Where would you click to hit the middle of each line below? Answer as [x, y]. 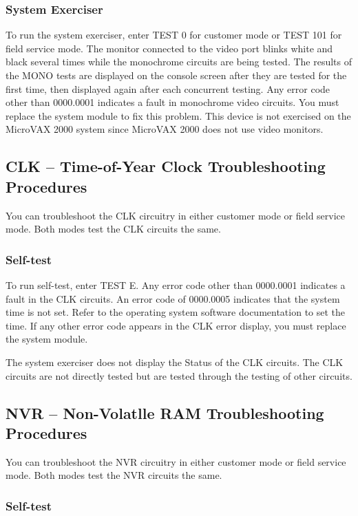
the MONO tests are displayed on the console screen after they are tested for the [176, 75]
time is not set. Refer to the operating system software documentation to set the [176, 312]
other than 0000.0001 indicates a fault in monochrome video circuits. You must [172, 102]
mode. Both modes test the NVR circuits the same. [114, 475]
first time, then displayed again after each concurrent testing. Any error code [168, 88]
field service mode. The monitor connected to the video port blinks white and [169, 48]
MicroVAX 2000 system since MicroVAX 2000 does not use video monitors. [165, 129]
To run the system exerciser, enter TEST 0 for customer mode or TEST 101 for [174, 35]
